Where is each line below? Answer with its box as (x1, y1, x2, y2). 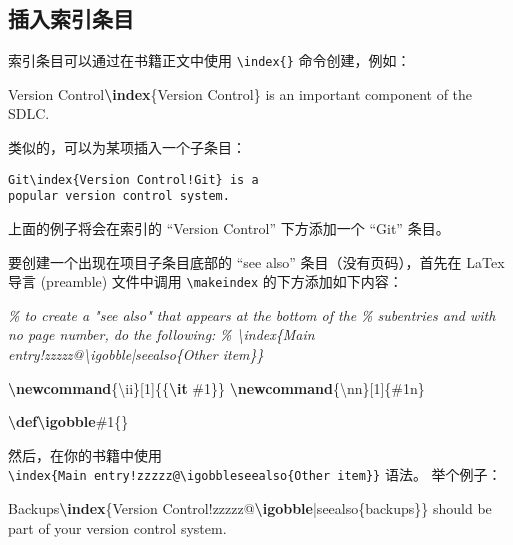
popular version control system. (8, 189, 230, 204)
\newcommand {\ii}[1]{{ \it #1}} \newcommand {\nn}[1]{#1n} (8, 377, 425, 398)
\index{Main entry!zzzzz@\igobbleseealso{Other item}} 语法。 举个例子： (8, 464, 502, 485)
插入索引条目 (8, 3, 134, 34)
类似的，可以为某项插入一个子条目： (8, 137, 246, 158)
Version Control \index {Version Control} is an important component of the (8, 83, 473, 104)
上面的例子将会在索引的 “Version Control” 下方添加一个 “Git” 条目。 (8, 217, 450, 238)
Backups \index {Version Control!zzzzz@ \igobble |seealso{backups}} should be (8, 498, 492, 519)
